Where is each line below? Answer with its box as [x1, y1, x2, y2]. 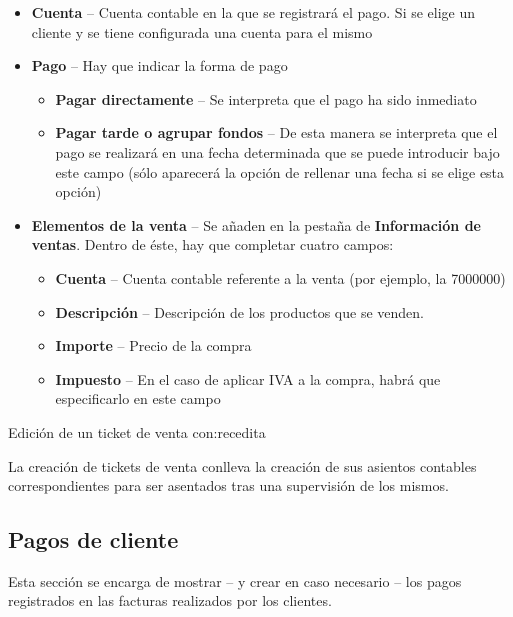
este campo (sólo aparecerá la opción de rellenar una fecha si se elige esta [55, 161, 505, 182]
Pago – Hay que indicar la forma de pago [31, 55, 288, 76]
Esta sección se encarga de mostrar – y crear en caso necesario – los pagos [8, 570, 462, 591]
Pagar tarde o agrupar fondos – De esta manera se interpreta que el [55, 122, 498, 143]
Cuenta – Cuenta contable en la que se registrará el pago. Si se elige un [31, 2, 476, 22]
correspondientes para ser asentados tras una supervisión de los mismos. [8, 475, 449, 496]
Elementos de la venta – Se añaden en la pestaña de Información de [31, 214, 481, 235]
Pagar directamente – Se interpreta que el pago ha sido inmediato [55, 88, 477, 109]
